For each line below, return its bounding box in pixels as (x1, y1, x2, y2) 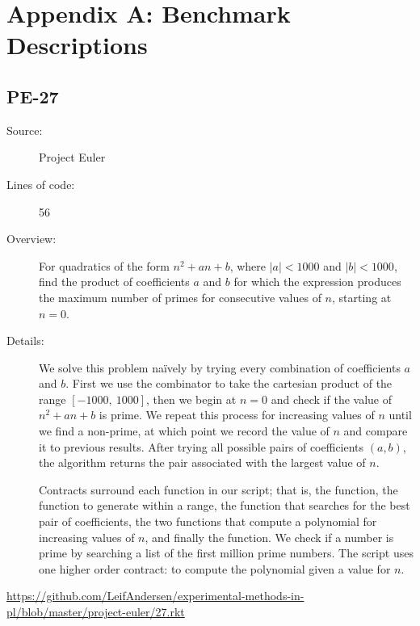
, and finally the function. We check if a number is (145, 528, 394, 545)
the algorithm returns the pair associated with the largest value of (39, 454, 366, 471)
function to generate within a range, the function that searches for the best (39, 497, 410, 514)
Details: (6, 332, 44, 349)
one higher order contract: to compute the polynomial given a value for (39, 560, 391, 577)
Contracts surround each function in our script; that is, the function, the (39, 481, 398, 498)
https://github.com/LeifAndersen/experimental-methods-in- (6, 587, 304, 604)
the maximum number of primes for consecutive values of (39, 288, 321, 305)
